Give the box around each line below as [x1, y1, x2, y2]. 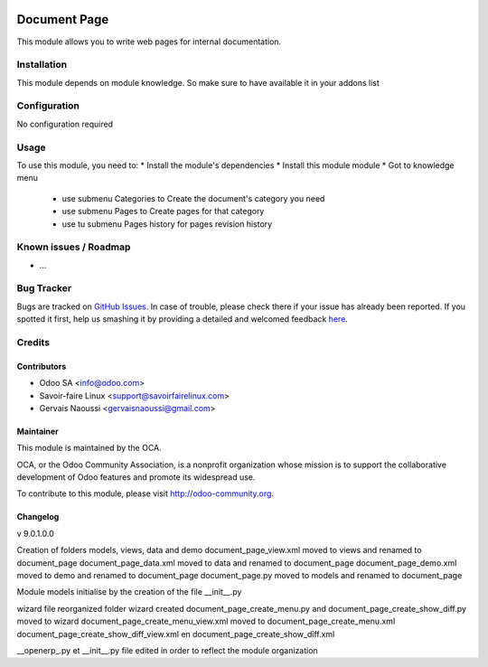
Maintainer [16, 426, 59, 437]
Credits [16, 335, 50, 348]
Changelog [16, 512, 60, 522]
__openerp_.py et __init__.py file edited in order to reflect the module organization [16, 644, 318, 655]
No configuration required [16, 118, 113, 129]
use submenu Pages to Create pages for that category [61, 206, 265, 217]
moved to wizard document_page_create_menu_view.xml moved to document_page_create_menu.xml [16, 615, 396, 627]
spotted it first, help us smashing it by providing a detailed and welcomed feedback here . [16, 314, 348, 324]
